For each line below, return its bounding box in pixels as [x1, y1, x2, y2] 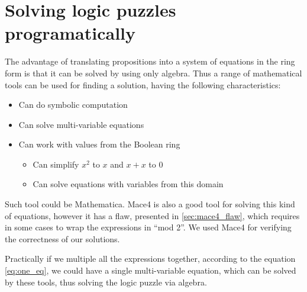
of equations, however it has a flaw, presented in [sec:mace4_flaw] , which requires [5, 209, 300, 222]
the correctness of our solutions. [5, 232, 120, 245]
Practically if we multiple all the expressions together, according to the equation [5, 252, 296, 265]
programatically [5, 21, 136, 45]
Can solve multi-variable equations [18, 118, 144, 130]
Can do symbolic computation [18, 98, 128, 111]
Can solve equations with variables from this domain [33, 178, 224, 190]
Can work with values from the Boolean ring [18, 138, 180, 150]
